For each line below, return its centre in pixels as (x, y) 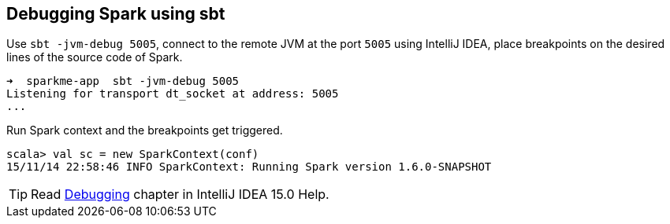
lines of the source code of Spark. (95, 57)
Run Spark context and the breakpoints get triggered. (145, 130)
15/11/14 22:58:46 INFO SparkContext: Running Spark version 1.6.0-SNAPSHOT (249, 167)
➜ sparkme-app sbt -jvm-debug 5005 (123, 81)
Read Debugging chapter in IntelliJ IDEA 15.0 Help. (180, 195)
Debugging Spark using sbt (116, 14)
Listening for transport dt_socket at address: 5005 (173, 94)
